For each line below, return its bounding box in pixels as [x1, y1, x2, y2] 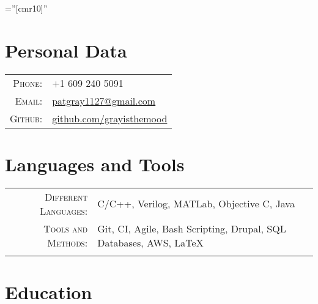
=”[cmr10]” [5, 2, 48, 14]
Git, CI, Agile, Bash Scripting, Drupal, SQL [97, 221, 286, 235]
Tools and [43, 221, 88, 235]
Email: [15, 93, 43, 108]
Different [45, 189, 88, 204]
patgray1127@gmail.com [52, 93, 156, 108]
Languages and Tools [5, 151, 185, 176]
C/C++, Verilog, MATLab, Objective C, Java [97, 196, 295, 211]
